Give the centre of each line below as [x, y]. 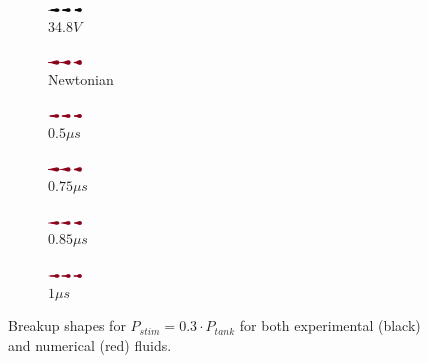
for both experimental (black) [330, 325]
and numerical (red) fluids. [90, 344]
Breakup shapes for [67, 325]
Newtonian [81, 78]
